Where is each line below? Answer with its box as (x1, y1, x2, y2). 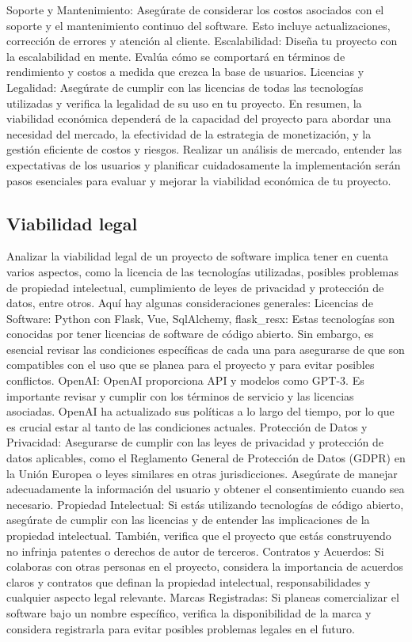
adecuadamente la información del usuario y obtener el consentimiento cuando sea (6, 481, 405, 497)
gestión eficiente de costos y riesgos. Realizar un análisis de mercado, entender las (6, 141, 402, 158)
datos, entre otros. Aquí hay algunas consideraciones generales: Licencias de (6, 294, 373, 311)
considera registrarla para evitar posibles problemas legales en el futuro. (6, 620, 355, 636)
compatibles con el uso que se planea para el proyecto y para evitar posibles (6, 356, 375, 373)
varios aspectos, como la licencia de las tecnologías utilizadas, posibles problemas (6, 263, 399, 279)
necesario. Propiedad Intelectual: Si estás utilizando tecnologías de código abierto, (6, 496, 404, 512)
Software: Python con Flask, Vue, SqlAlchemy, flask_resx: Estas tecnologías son (6, 310, 395, 326)
